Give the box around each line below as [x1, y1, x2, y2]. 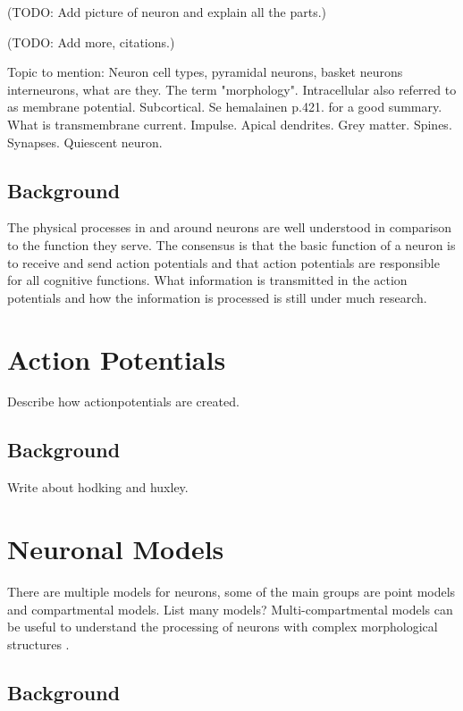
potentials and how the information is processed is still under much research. [7, 288, 427, 306]
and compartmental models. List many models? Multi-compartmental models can [7, 599, 453, 618]
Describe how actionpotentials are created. [7, 392, 240, 411]
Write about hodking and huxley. [7, 478, 189, 497]
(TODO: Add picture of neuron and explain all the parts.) [7, 3, 327, 21]
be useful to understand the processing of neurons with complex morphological [7, 617, 438, 636]
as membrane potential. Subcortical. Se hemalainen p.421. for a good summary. [7, 97, 442, 116]
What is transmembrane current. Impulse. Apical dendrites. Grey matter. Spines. [7, 114, 452, 133]
